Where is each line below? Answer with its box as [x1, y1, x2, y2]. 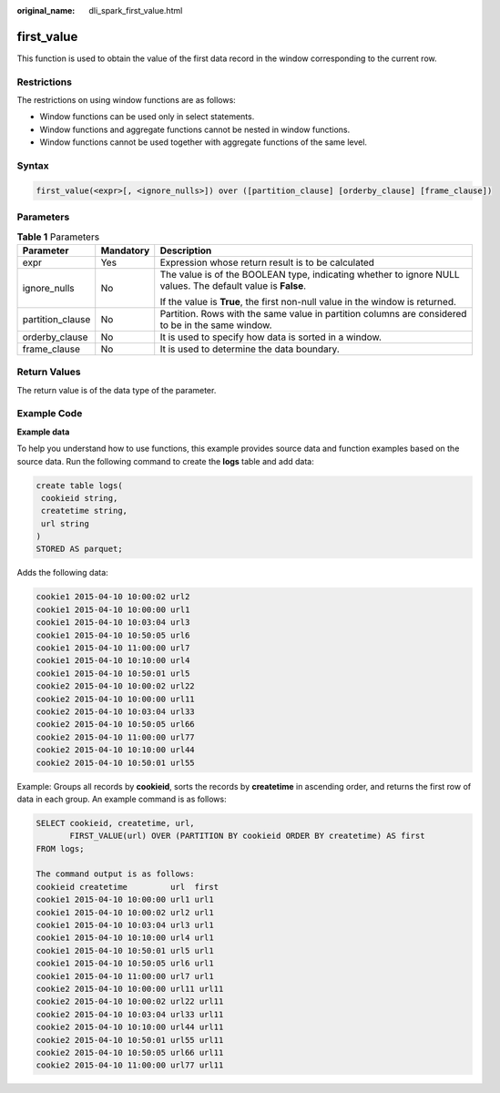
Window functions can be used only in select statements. [39, 111, 255, 122]
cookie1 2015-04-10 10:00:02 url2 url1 [36, 907, 214, 917]
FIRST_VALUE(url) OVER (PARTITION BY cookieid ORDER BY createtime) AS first [69, 831, 425, 842]
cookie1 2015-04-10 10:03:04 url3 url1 [36, 920, 214, 931]
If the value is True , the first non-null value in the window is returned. [159, 295, 457, 308]
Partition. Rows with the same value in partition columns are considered [159, 307, 467, 320]
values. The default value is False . [159, 279, 307, 291]
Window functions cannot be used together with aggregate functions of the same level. [39, 137, 368, 148]
